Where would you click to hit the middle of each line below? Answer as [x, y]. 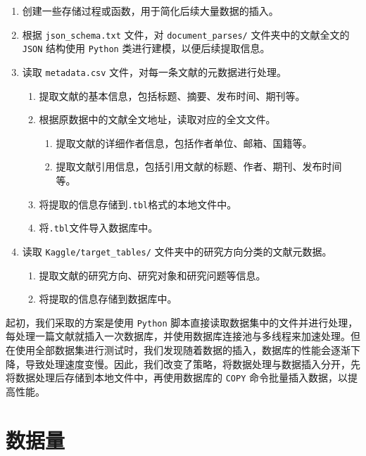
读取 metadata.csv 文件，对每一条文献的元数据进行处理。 [154, 71]
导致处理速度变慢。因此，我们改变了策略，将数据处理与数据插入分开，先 [193, 363]
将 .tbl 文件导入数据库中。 [99, 228]
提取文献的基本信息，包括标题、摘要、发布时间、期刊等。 [172, 95]
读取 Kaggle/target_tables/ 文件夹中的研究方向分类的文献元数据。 [177, 251]
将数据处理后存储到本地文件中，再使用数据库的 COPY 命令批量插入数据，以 [177, 378]
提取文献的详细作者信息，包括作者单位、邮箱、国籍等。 [184, 142]
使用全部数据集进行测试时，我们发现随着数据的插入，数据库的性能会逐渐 [183, 349]
